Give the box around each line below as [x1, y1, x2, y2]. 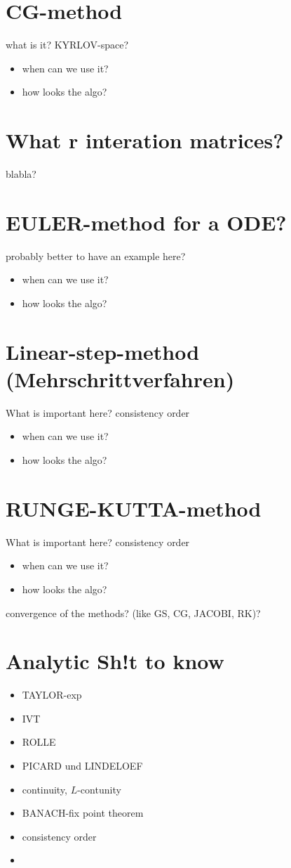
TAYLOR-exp [22, 687, 82, 702]
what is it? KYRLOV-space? [6, 37, 129, 52]
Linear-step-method [6, 337, 200, 365]
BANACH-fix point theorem [22, 805, 144, 820]
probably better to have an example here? [6, 248, 186, 263]
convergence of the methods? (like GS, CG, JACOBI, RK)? [6, 605, 261, 620]
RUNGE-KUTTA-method [6, 493, 262, 522]
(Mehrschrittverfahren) [6, 364, 235, 393]
